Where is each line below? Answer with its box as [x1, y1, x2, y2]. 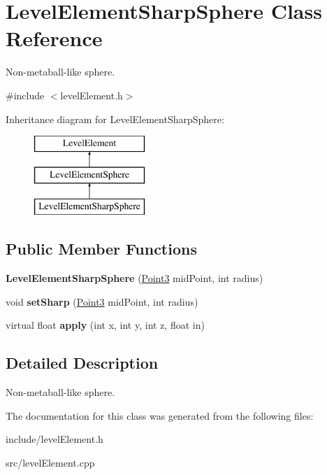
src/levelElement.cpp [6, 455, 95, 470]
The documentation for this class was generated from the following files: [6, 408, 314, 423]
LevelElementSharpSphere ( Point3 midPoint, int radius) [6, 271, 263, 285]
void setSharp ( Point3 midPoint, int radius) [6, 294, 198, 309]
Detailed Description [6, 352, 159, 374]
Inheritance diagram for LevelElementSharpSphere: [6, 111, 224, 126]
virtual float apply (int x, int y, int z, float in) [6, 318, 205, 332]
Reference [6, 24, 103, 52]
